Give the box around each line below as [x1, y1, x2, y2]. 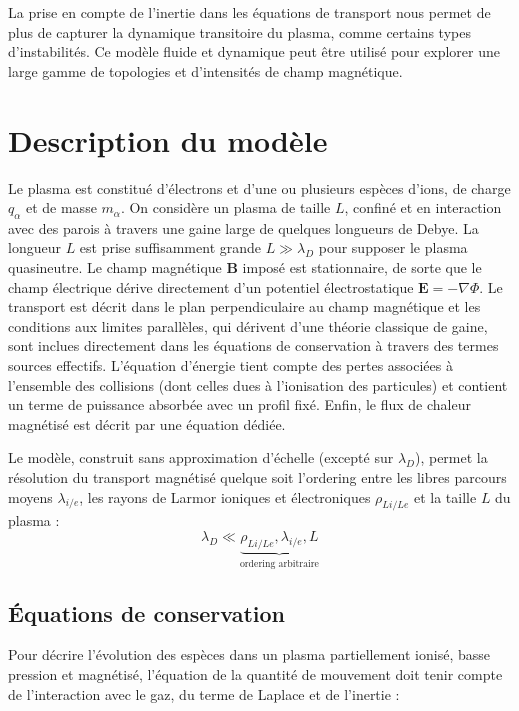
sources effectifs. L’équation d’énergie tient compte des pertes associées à [8, 355, 453, 376]
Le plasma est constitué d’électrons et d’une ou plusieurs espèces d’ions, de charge [8, 177, 511, 198]
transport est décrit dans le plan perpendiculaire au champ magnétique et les [8, 296, 481, 317]
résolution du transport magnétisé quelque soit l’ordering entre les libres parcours [8, 467, 507, 488]
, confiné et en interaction [344, 197, 502, 218]
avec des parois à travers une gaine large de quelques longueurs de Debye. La [8, 217, 479, 238]
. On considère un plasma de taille [120, 197, 331, 218]
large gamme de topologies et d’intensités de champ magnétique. [8, 60, 403, 81]
